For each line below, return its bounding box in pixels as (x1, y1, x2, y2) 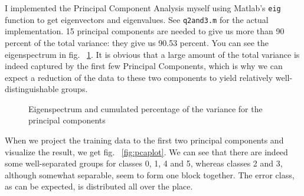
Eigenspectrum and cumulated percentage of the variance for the (28, 102, 263, 115)
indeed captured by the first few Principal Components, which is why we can (5, 60, 283, 72)
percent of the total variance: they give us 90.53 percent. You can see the (5, 36, 269, 48)
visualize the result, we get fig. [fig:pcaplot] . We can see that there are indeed (5, 145, 288, 158)
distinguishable (5, 83, 59, 95)
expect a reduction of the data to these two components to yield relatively (5, 71, 273, 83)
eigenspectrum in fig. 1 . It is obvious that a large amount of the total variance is (5, 48, 300, 60)
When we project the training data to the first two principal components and (5, 134, 284, 146)
